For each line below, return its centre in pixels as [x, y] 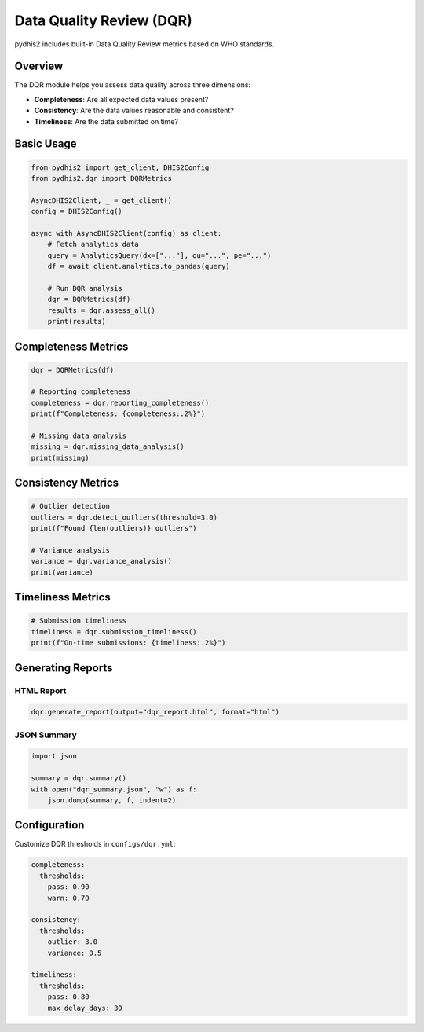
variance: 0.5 [75, 953]
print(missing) [60, 457]
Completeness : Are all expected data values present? [121, 99]
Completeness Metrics [71, 346]
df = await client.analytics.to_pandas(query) [139, 266]
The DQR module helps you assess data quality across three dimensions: [133, 85]
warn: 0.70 [68, 898]
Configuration [49, 825]
